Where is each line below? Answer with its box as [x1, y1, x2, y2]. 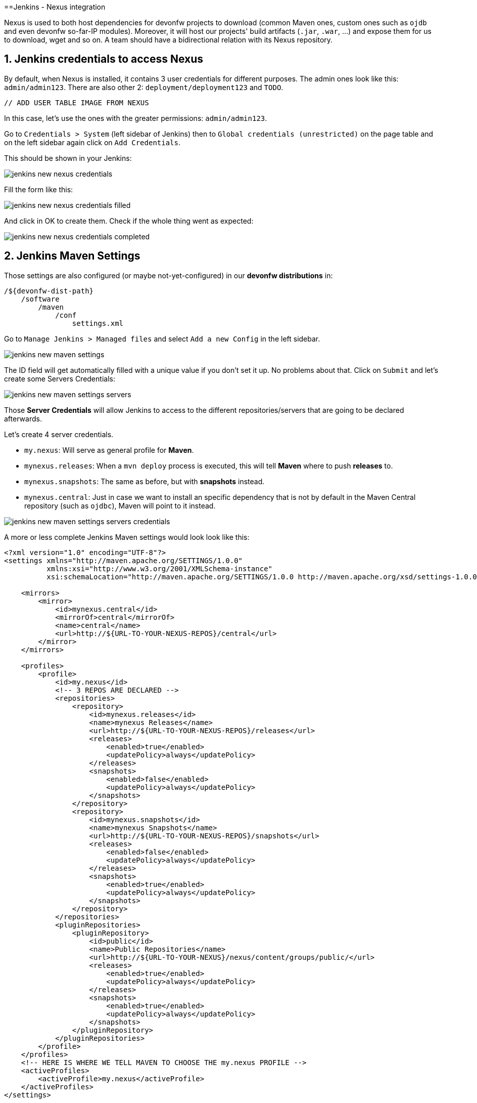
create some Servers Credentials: [4, 374, 115, 383]
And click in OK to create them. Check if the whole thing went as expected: [4, 216, 254, 225]
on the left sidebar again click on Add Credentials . [4, 138, 181, 147]
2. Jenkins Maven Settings [4, 249, 140, 263]
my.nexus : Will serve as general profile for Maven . [24, 445, 194, 454]
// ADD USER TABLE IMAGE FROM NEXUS [4, 98, 149, 107]
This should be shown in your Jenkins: [4, 153, 132, 162]
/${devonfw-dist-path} [4, 286, 94, 295]
